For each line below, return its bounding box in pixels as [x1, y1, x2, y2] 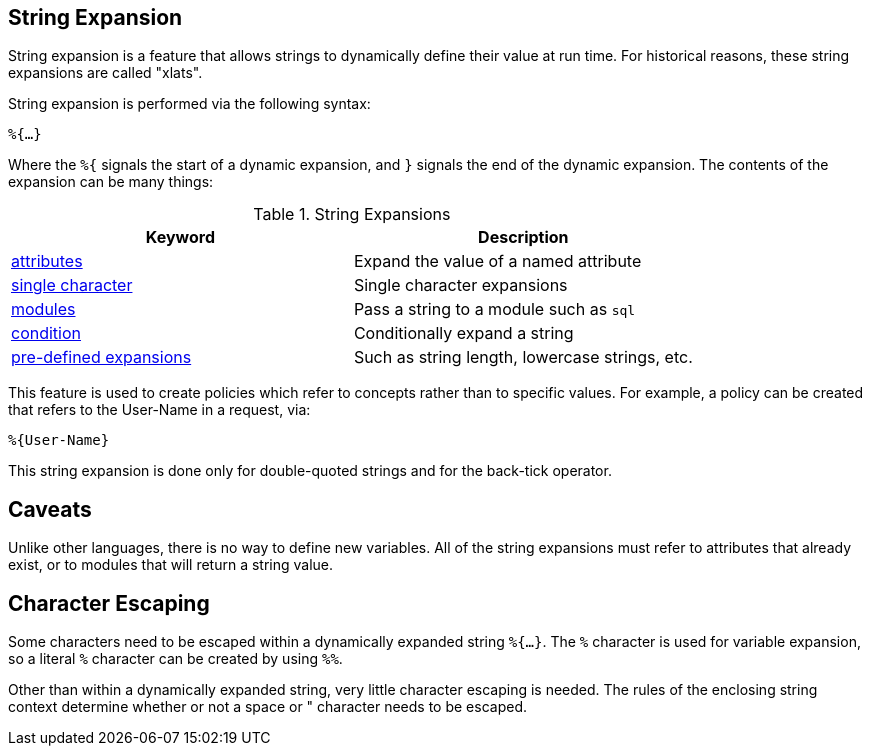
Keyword [145, 227, 216, 248]
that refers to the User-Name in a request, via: [8, 401, 311, 419]
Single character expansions [353, 275, 568, 296]
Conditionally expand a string [353, 323, 574, 344]
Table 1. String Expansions [253, 204, 451, 225]
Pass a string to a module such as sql [353, 299, 636, 320]
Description [478, 227, 569, 248]
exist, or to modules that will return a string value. [8, 556, 334, 574]
